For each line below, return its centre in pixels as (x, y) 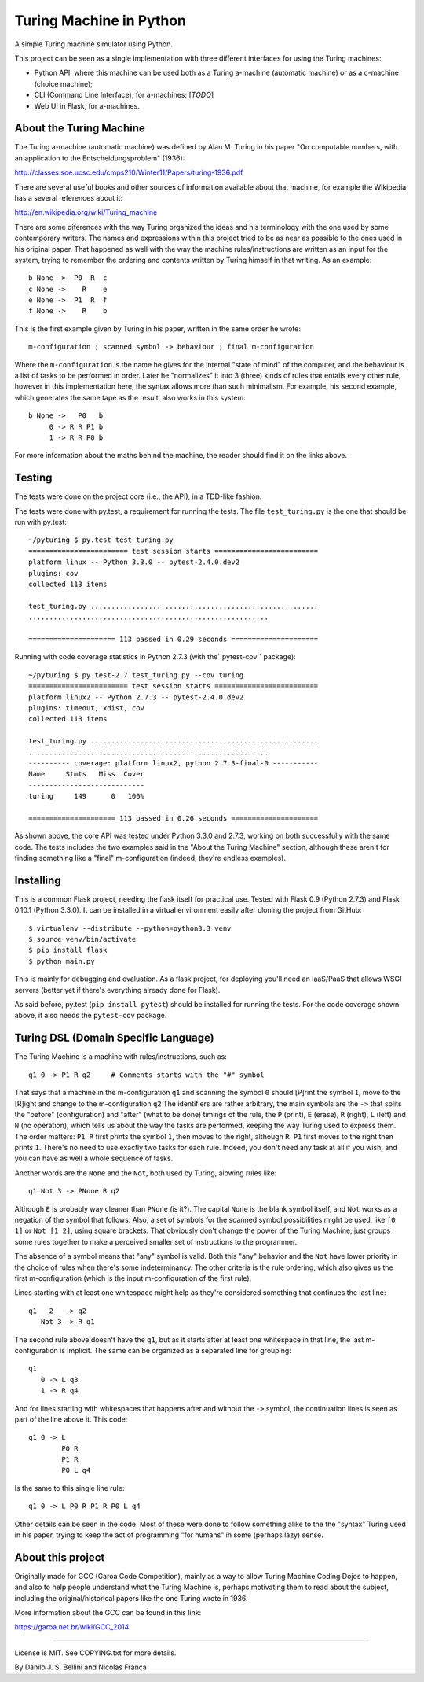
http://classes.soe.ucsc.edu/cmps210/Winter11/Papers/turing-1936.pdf (129, 172)
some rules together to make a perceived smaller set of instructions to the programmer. (156, 1241)
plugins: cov (53, 573)
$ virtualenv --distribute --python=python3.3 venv (130, 928)
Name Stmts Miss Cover (87, 774)
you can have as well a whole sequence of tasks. (94, 1158)
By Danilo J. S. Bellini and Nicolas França (80, 1667)
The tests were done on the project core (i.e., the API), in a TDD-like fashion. (138, 496)
